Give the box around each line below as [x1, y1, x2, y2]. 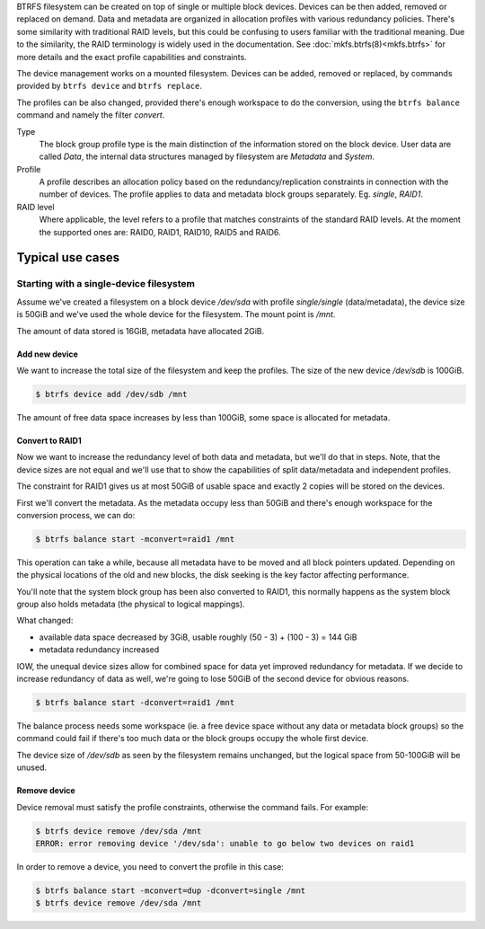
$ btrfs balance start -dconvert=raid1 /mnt [35, 697, 235, 707]
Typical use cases [16, 250, 120, 265]
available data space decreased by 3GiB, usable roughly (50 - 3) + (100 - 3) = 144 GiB [39, 632, 357, 642]
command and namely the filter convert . [16, 110, 165, 120]
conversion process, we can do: [16, 509, 136, 520]
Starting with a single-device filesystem [16, 278, 196, 290]
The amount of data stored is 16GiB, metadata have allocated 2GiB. [16, 325, 265, 336]
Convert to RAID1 [16, 435, 82, 446]
